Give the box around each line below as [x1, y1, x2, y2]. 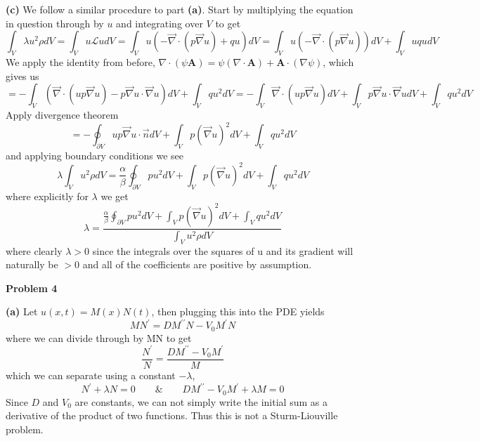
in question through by [6, 15, 104, 30]
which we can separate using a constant [6, 368, 176, 382]
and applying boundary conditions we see [6, 147, 184, 162]
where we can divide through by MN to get [6, 330, 192, 345]
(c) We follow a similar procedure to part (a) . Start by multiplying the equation [6, 2, 353, 16]
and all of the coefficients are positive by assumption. [82, 257, 312, 272]
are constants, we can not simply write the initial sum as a [74, 394, 327, 409]
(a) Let [6, 304, 38, 319]
